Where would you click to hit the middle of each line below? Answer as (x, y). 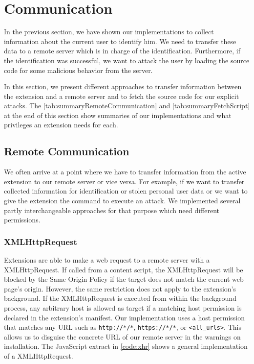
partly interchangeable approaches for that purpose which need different (112, 210)
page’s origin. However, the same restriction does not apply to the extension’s (120, 288)
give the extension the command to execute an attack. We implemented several (122, 201)
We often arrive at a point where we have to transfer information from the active (125, 172)
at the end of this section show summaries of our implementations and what (118, 115)
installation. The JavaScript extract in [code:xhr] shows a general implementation (126, 346)
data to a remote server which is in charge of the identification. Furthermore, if (122, 51)
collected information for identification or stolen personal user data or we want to (126, 191)
